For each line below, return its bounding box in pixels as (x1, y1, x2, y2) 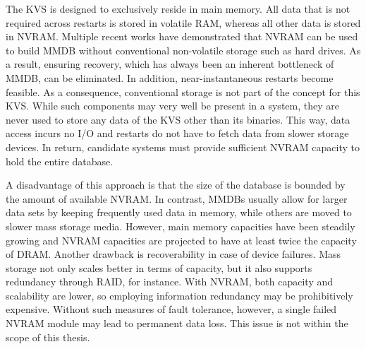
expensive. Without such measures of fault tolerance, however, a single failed (6, 302, 337, 317)
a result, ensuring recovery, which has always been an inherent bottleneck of (6, 57, 334, 71)
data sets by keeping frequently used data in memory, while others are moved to (6, 205, 352, 220)
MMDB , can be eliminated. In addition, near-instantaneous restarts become (6, 70, 334, 85)
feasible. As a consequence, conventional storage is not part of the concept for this (6, 84, 360, 99)
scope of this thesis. (6, 329, 90, 344)
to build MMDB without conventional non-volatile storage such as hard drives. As (6, 42, 361, 57)
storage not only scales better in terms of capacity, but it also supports (6, 260, 312, 275)
